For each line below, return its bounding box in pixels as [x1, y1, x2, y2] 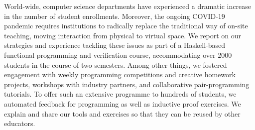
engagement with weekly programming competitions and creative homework [4, 69, 236, 80]
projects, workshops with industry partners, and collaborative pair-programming [4, 79, 250, 89]
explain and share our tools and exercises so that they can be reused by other [4, 108, 241, 119]
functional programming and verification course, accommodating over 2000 [4, 49, 232, 60]
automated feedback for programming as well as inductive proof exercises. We [4, 98, 241, 109]
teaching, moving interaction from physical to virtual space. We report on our [4, 30, 242, 40]
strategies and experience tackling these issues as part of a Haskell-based [4, 40, 226, 50]
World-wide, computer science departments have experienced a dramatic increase [4, 1, 251, 11]
